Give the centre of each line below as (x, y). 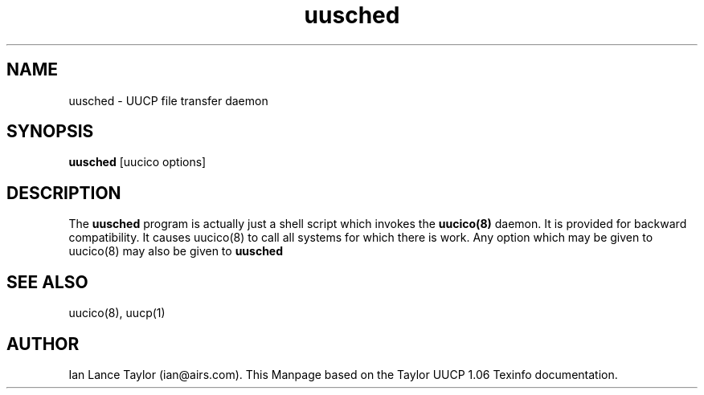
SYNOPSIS (50, 132)
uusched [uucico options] (137, 162)
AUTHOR (43, 344)
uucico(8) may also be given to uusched (176, 251)
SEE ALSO (47, 282)
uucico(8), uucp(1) (117, 313)
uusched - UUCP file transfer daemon (168, 100)
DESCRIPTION (64, 193)
